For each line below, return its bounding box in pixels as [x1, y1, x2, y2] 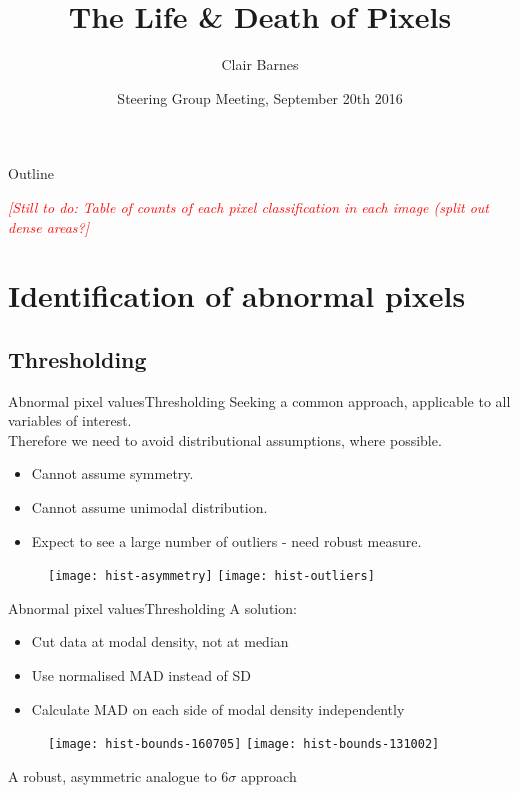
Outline [8, 163, 54, 184]
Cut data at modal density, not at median [31, 631, 289, 652]
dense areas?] [8, 216, 90, 237]
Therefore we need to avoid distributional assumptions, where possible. [8, 429, 442, 450]
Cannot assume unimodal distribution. [31, 497, 268, 518]
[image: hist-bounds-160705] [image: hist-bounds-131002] [48, 737, 440, 752]
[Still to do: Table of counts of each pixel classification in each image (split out [8, 196, 490, 217]
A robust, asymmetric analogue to [8, 765, 217, 786]
